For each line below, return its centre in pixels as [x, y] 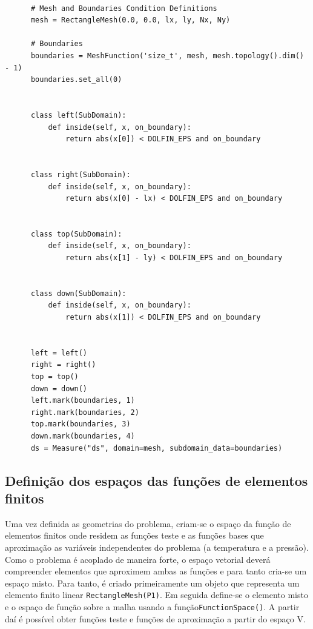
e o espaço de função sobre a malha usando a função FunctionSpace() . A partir [152, 606]
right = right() [63, 365]
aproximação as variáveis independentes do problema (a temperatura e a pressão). [157, 547]
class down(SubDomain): [78, 293]
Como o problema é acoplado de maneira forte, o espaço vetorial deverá [138, 559]
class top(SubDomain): [76, 234]
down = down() [59, 388]
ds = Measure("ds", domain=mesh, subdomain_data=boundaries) [156, 448]
